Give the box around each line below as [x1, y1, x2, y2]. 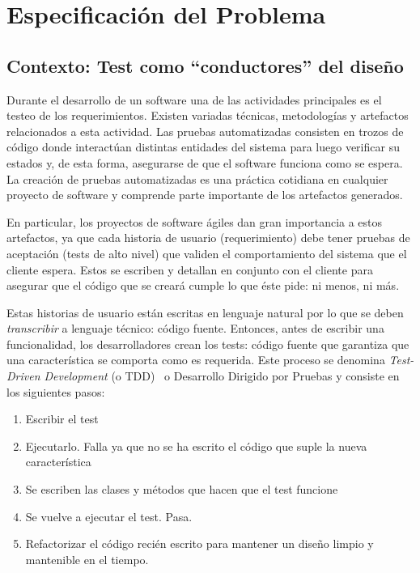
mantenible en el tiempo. [25, 550, 149, 567]
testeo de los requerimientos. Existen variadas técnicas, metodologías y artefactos [6, 107, 409, 124]
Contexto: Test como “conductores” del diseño [6, 53, 404, 78]
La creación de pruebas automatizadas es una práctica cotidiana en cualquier [6, 170, 388, 187]
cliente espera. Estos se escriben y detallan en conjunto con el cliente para [6, 261, 373, 278]
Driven [6, 367, 40, 384]
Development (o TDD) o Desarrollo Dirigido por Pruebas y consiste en [44, 367, 400, 384]
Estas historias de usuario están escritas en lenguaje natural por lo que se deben [6, 303, 404, 320]
